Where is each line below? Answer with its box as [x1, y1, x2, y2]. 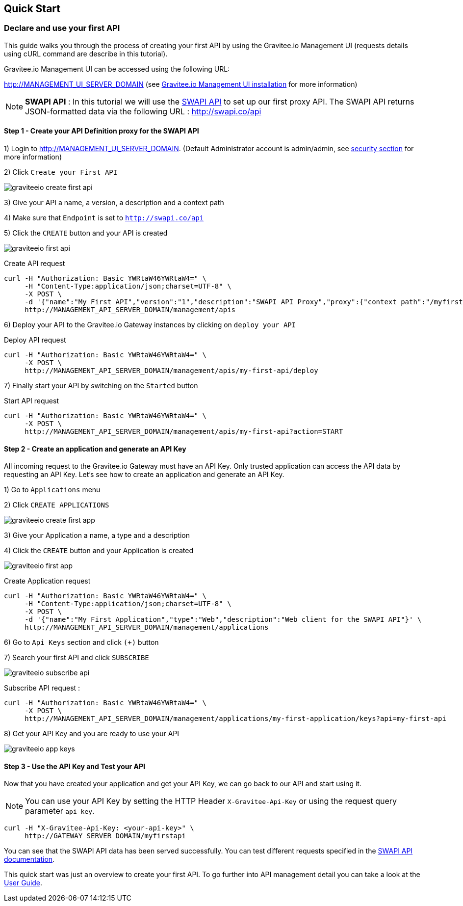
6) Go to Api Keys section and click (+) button [4, 638, 159, 647]
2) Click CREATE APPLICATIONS [4, 501, 109, 509]
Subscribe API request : [4, 684, 80, 693]
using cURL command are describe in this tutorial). [4, 49, 168, 58]
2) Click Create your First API [4, 168, 118, 177]
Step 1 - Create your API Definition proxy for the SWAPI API [4, 127, 199, 135]
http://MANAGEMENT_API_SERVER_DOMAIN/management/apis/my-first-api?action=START [25, 427, 343, 436]
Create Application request [4, 577, 91, 586]
